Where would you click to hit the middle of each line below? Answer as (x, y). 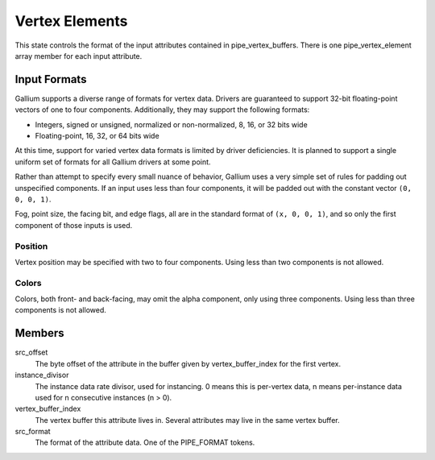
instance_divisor (42, 375)
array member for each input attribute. (79, 56)
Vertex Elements (71, 21)
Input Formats (51, 79)
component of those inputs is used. (74, 225)
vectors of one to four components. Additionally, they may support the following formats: (162, 110)
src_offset (31, 352)
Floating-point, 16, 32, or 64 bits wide (97, 136)
